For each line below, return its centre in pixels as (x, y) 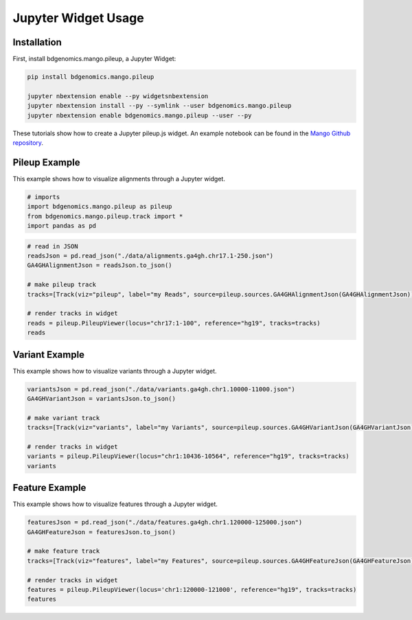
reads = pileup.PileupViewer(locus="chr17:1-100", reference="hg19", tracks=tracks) (174, 323)
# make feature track (64, 551)
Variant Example (49, 355)
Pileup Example (46, 162)
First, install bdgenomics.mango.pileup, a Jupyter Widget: (94, 59)
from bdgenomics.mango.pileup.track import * (105, 216)
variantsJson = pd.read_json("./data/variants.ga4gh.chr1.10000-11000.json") (161, 389)
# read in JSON (53, 246)
